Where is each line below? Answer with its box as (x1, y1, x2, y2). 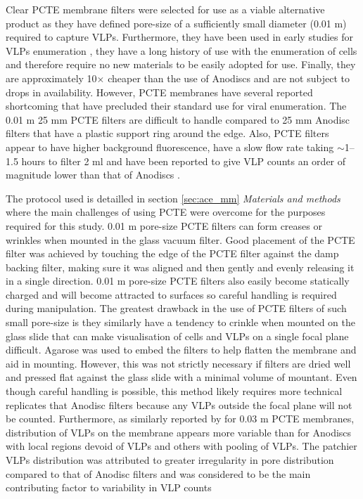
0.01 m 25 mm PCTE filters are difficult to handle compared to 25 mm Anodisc (6, 112, 350, 127)
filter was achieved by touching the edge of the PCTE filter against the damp (6, 246, 339, 261)
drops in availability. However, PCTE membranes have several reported (6, 84, 313, 99)
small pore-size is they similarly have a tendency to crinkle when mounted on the (6, 315, 355, 330)
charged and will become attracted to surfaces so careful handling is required (6, 287, 337, 302)
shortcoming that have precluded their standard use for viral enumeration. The (6, 98, 347, 113)
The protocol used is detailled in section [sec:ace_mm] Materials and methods (6, 190, 340, 205)
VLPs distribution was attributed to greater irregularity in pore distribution (6, 453, 334, 467)
